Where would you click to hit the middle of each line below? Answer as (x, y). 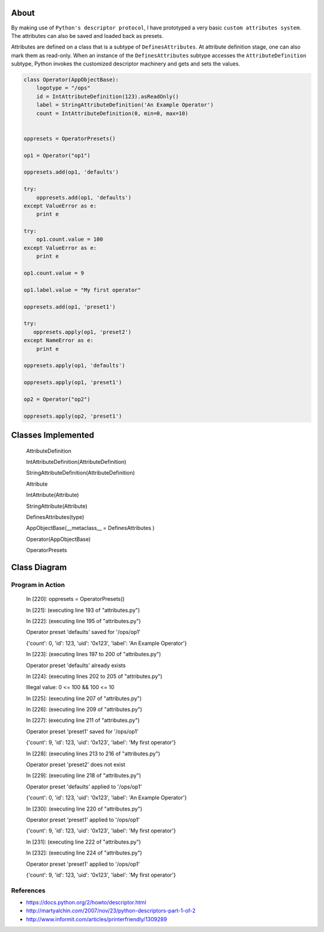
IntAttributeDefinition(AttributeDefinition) (76, 462)
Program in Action (38, 585)
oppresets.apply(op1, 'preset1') (73, 382)
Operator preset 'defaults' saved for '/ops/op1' (83, 632)
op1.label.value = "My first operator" (82, 290)
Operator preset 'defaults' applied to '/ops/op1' (84, 787)
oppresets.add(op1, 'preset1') (70, 307)
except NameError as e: (59, 340)
